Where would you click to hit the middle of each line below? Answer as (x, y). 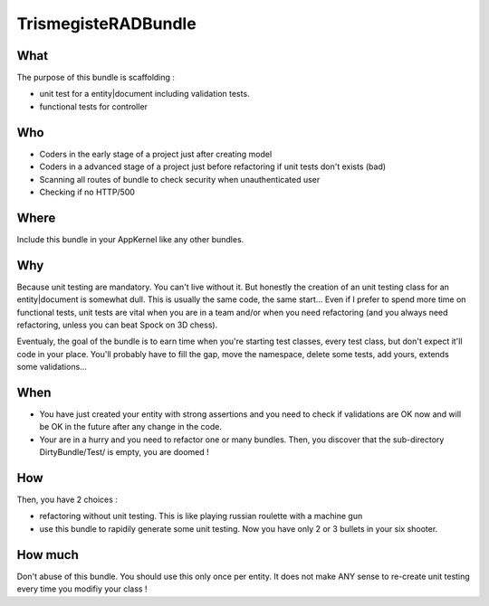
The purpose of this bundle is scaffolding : (96, 78)
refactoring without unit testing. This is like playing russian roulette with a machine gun (201, 516)
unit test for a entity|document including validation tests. (144, 94)
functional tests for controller (94, 106)
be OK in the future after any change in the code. (130, 427)
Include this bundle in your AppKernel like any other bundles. (130, 239)
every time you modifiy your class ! (82, 589)
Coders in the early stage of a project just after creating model (156, 154)
